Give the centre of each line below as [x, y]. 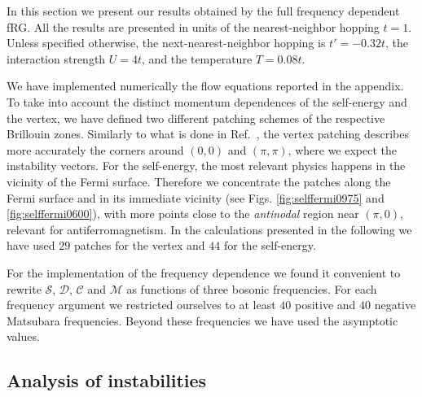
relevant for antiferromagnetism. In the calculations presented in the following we [209, 229]
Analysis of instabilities [107, 380]
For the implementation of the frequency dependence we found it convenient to [204, 272]
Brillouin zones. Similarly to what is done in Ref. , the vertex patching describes [208, 134]
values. [23, 336]
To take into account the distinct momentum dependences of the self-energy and [207, 101]
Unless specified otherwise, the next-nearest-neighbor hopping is [166, 43]
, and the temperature [197, 58]
